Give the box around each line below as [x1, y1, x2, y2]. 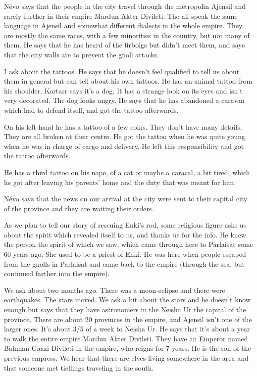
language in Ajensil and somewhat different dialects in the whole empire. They [4, 20, 243, 31]
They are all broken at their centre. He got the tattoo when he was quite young [4, 131, 246, 141]
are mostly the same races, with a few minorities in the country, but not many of [4, 30, 250, 40]
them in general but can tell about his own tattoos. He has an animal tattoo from [4, 76, 253, 86]
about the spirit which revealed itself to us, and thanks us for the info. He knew [4, 229, 246, 239]
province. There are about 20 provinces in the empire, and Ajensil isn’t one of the [4, 314, 252, 324]
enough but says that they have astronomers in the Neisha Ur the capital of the [4, 304, 246, 315]
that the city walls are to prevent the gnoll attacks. [4, 49, 159, 59]
